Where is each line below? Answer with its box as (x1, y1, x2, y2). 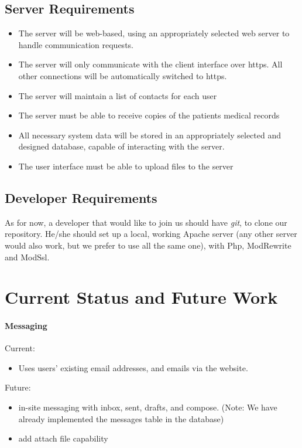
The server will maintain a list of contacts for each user (18, 89, 217, 101)
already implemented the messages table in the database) (18, 412, 224, 425)
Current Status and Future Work (5, 285, 278, 309)
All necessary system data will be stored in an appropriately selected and (18, 128, 282, 141)
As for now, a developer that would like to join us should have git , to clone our (5, 216, 287, 228)
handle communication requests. (18, 38, 133, 50)
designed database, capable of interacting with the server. (18, 140, 225, 152)
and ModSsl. (5, 250, 50, 263)
